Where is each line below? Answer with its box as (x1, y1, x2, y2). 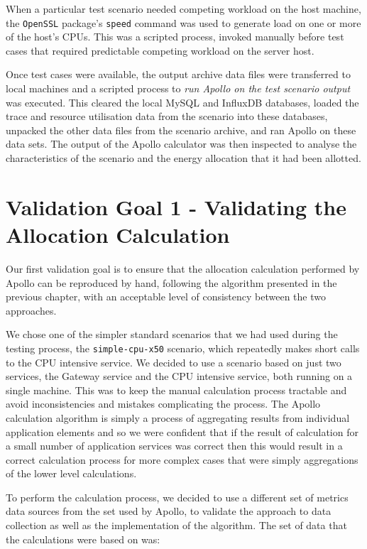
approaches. (6, 303, 57, 317)
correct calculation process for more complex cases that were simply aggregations (6, 452, 358, 467)
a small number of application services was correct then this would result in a (6, 438, 343, 453)
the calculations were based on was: (6, 531, 160, 546)
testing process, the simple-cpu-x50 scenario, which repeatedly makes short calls (6, 340, 360, 355)
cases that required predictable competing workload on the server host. (6, 43, 314, 58)
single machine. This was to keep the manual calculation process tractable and (6, 382, 347, 397)
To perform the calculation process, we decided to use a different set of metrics (6, 489, 349, 504)
